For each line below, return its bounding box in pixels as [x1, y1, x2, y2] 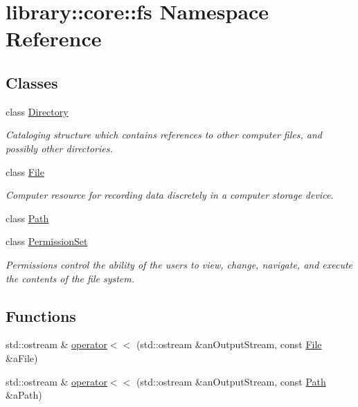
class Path [6, 210, 49, 225]
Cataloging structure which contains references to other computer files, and [6, 127, 322, 142]
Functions [6, 305, 76, 326]
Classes [6, 71, 58, 93]
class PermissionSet [6, 234, 88, 248]
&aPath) [6, 388, 42, 402]
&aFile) [6, 350, 38, 365]
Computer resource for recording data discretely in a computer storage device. [6, 188, 334, 202]
